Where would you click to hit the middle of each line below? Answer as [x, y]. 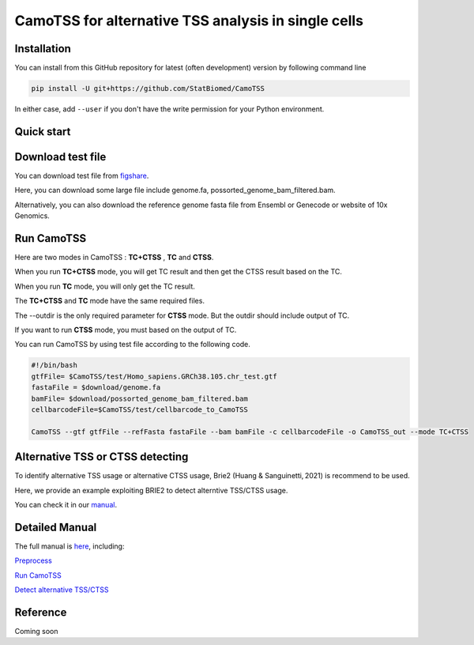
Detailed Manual [56, 527]
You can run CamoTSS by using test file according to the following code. [132, 345]
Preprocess [34, 560]
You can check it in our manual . [66, 504]
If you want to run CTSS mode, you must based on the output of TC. [126, 330]
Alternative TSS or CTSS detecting [102, 457]
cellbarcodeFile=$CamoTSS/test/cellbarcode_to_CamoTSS [139, 409]
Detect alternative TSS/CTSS [62, 590]
